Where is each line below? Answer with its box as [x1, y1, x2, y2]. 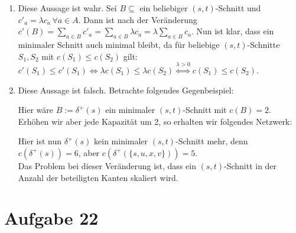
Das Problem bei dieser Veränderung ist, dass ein [18, 159, 196, 171]
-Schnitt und [215, 2, 261, 14]
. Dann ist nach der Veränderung [78, 13, 197, 25]
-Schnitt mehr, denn [175, 135, 248, 147]
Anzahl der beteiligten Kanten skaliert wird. [18, 171, 178, 183]
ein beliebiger [139, 2, 188, 14]
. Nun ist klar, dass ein [191, 25, 274, 37]
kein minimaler [94, 135, 148, 147]
